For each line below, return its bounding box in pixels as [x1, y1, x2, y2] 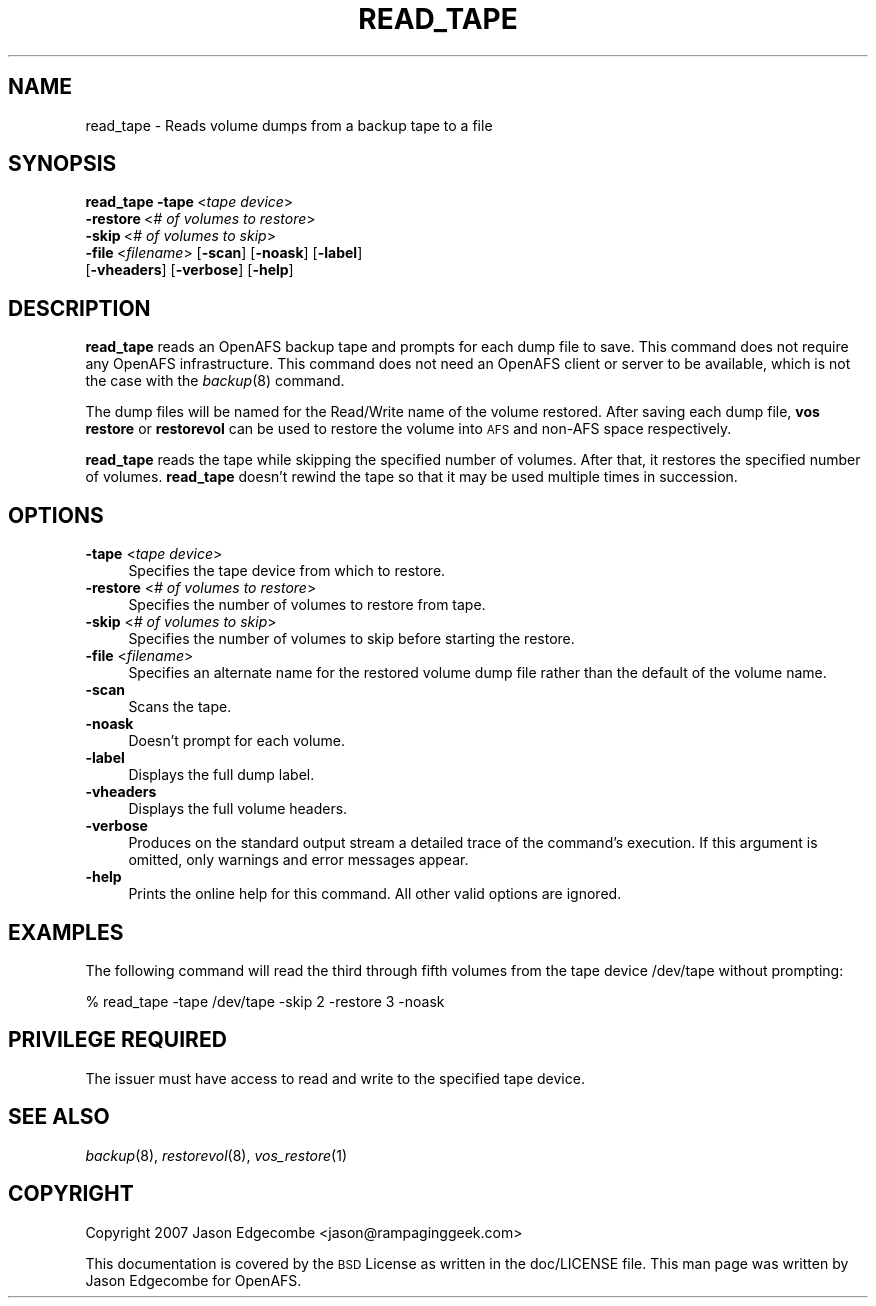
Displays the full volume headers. [128, 800, 348, 818]
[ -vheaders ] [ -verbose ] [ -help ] [85, 261, 294, 279]
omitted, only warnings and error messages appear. [128, 851, 469, 869]
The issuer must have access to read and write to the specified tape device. [85, 1069, 585, 1087]
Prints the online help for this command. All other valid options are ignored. [128, 885, 622, 903]
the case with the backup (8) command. [85, 372, 345, 390]
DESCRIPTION [8, 295, 151, 321]
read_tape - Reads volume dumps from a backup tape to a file [85, 116, 493, 134]
